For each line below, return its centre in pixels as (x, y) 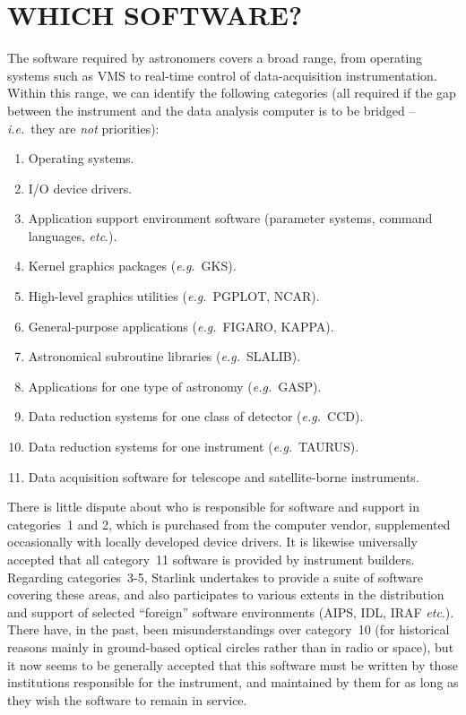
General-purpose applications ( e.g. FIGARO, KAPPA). (181, 326)
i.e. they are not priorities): (83, 128)
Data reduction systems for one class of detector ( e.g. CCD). (196, 416)
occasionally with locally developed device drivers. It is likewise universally (212, 542)
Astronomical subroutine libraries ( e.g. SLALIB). (164, 356)
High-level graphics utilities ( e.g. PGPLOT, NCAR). (174, 296)
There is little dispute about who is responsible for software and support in (214, 507)
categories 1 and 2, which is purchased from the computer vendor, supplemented (229, 524)
